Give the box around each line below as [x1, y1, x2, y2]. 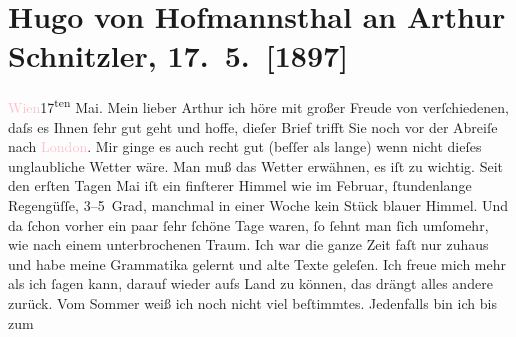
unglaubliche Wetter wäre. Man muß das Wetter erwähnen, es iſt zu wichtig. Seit [8, 155, 503, 176]
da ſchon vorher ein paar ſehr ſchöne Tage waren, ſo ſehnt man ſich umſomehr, [8, 214, 489, 235]
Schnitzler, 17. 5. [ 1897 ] [8, 35, 349, 76]
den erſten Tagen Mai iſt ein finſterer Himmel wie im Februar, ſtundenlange [8, 175, 472, 196]
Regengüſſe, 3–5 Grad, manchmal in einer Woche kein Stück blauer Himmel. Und [8, 194, 509, 215]
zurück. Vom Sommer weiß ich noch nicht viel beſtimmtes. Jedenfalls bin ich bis [8, 292, 497, 313]
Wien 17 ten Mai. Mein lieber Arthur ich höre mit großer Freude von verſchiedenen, [8, 94, 509, 117]
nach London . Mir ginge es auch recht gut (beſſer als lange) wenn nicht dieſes [8, 136, 482, 157]
